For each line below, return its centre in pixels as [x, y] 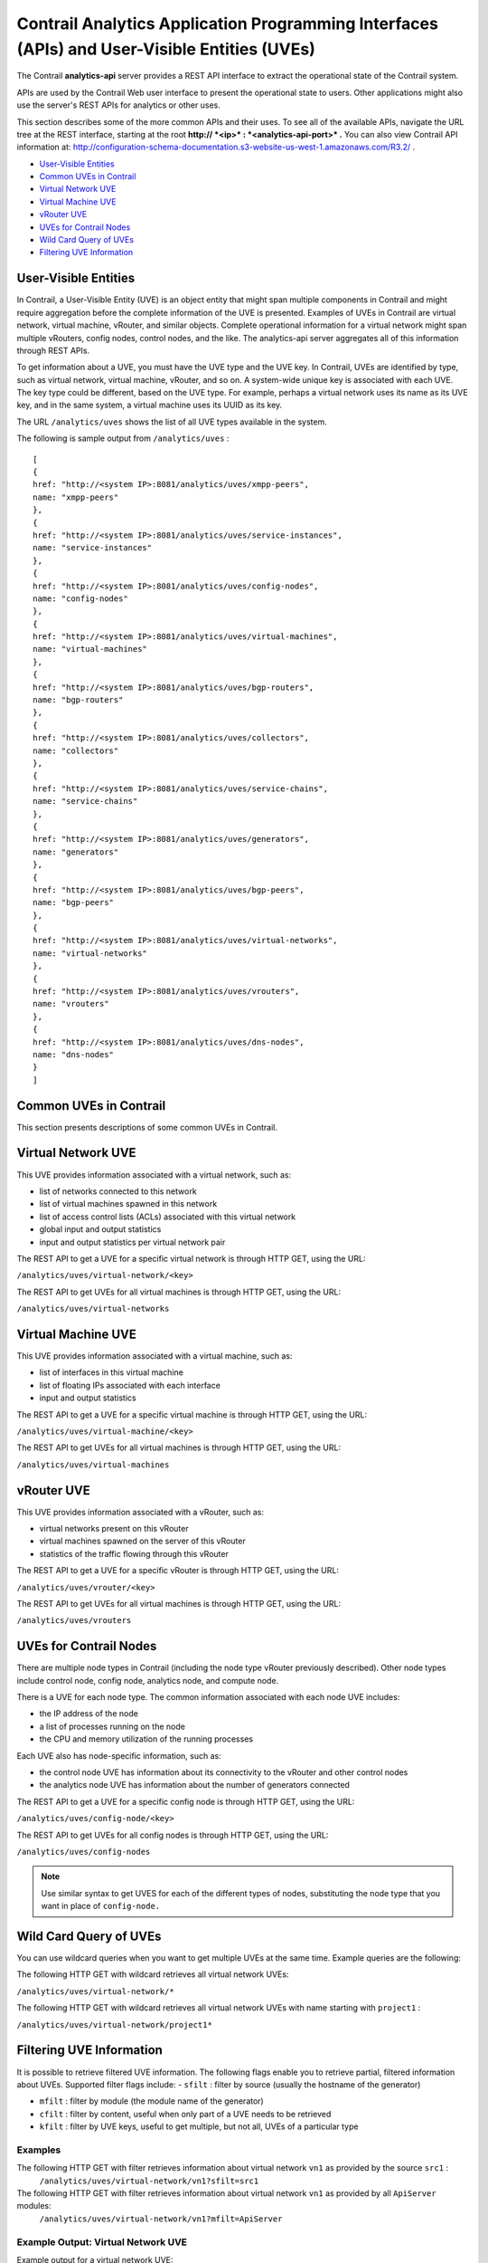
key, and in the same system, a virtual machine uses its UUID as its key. [150, 405]
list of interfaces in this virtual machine [112, 1372]
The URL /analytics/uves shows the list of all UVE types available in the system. [172, 422]
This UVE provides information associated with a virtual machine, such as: [155, 1356]
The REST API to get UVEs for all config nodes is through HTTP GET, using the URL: [173, 1835]
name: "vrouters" [71, 1004]
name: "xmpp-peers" [76, 497]
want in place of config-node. [101, 1906]
